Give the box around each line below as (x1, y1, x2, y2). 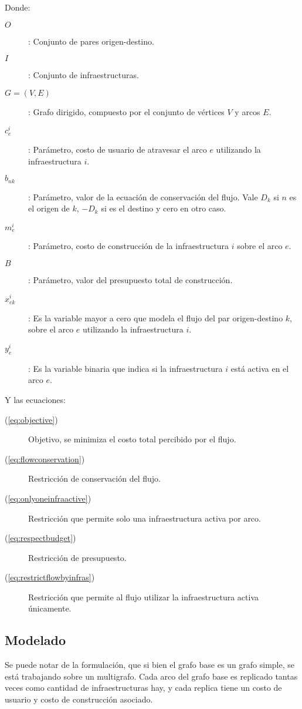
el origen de (28, 202, 70, 214)
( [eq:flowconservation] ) (5, 452, 85, 465)
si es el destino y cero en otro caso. (101, 202, 226, 214)
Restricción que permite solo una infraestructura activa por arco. (28, 512, 261, 524)
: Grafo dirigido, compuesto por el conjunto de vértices (28, 105, 225, 117)
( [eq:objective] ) (5, 413, 58, 425)
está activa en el (230, 362, 289, 374)
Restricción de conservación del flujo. (28, 472, 161, 485)
